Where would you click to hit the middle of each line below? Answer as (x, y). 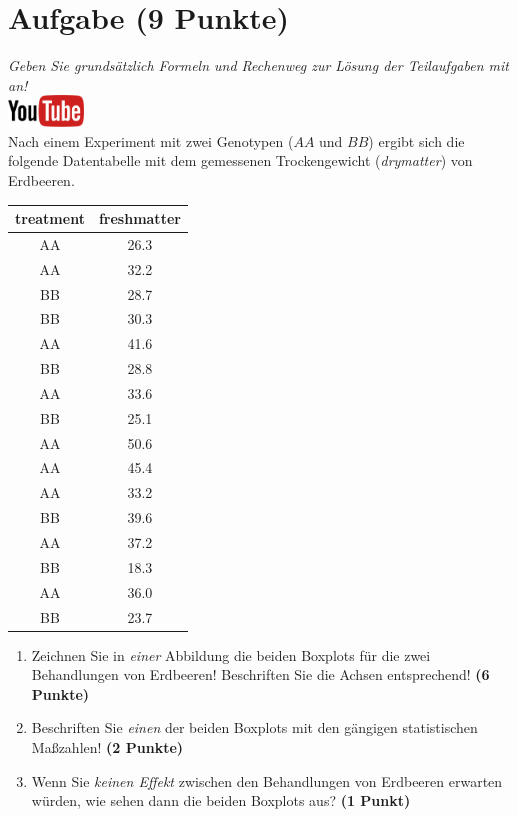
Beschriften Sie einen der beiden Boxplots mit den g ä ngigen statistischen (254, 727)
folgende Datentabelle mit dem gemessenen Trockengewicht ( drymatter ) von (240, 160)
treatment (50, 218)
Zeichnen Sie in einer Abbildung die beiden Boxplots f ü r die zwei (231, 654)
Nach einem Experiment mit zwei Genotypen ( (151, 140)
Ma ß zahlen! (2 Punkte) (107, 746)
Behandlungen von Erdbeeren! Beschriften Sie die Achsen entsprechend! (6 (260, 674)
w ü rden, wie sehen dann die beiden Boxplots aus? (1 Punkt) (221, 800)
